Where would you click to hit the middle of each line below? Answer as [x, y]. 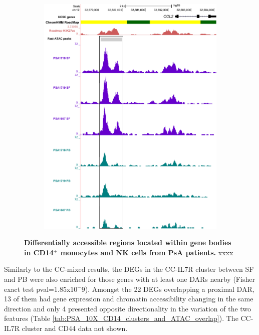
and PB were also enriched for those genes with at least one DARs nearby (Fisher [129, 279]
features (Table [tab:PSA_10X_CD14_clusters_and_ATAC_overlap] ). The [121, 318]
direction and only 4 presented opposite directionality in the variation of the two [128, 308]
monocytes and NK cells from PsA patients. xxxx [147, 252]
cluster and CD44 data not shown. [75, 328]
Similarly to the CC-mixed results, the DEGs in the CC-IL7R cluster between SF [129, 269]
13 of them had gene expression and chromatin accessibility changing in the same [129, 299]
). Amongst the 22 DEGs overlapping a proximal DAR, [170, 289]
